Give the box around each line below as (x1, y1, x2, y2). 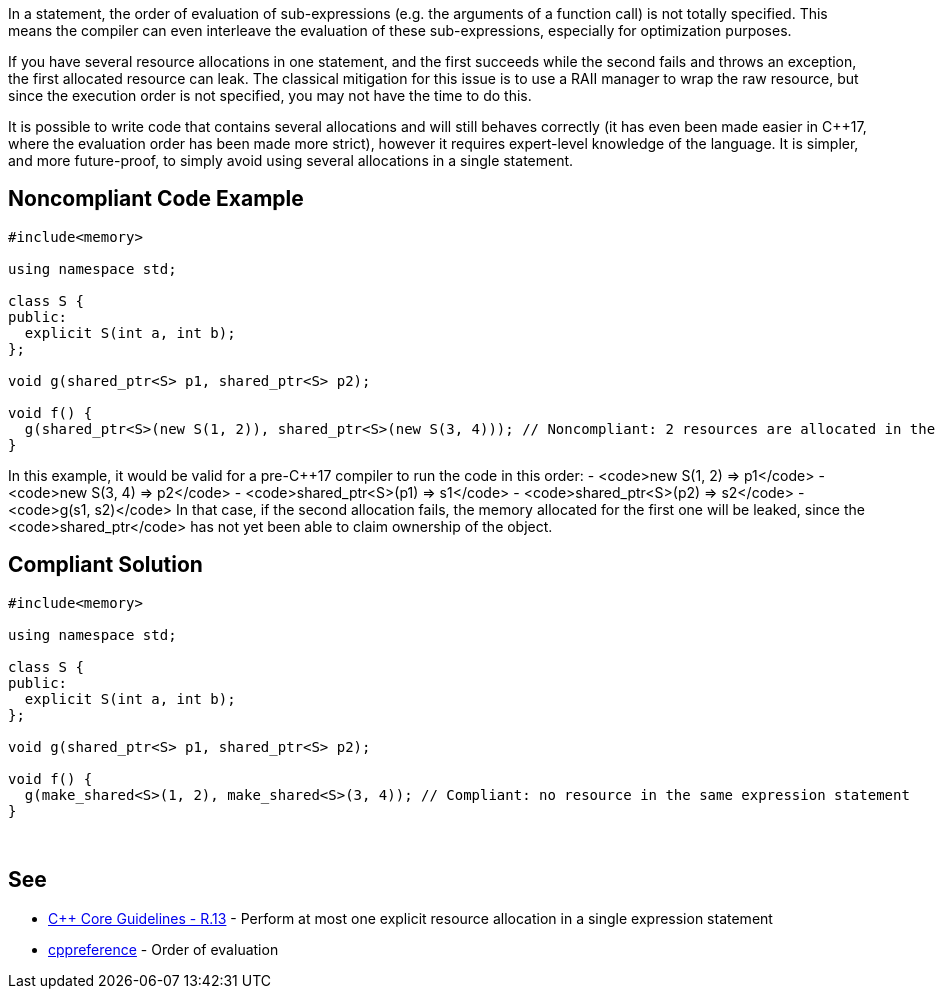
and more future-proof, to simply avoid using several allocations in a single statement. (8, 152, 574, 169)
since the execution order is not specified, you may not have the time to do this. (8, 87, 532, 104)
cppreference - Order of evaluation (48, 940, 279, 958)
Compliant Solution (8, 552, 203, 578)
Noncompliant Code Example (8, 186, 304, 212)
